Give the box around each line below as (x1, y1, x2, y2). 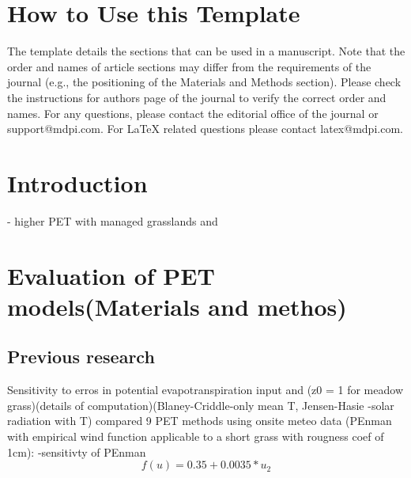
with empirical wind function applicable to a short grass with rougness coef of (7, 427, 384, 444)
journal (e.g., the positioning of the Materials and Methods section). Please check (7, 74, 402, 90)
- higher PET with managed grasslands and (7, 212, 218, 229)
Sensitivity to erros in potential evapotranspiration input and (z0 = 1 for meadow (7, 381, 403, 398)
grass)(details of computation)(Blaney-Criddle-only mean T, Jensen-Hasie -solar (7, 396, 394, 413)
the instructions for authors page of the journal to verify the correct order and (7, 89, 386, 105)
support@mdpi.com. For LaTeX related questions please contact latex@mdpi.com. (7, 120, 403, 137)
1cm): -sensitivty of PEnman (7, 443, 146, 460)
